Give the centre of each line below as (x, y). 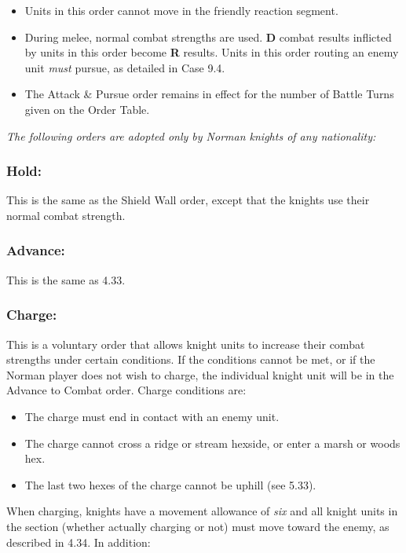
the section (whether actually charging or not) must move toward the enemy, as (198, 526)
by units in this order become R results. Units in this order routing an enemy (212, 52)
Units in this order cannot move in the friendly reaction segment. (181, 10)
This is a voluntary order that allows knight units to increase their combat (186, 344)
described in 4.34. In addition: (79, 542)
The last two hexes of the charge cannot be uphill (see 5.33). (170, 484)
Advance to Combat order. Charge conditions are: (126, 390)
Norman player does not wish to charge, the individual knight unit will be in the (200, 374)
